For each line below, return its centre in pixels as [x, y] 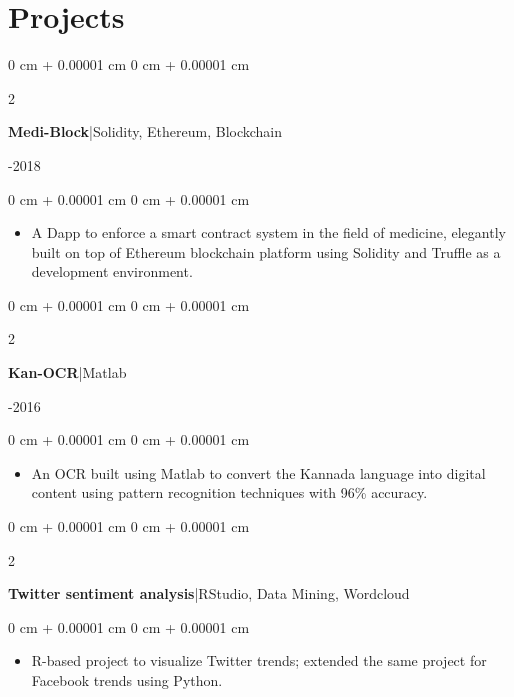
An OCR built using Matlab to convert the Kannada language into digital [258, 472]
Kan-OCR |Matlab [67, 372]
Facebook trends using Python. [127, 680]
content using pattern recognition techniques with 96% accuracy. [229, 492]
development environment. [112, 271]
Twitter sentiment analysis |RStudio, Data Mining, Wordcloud [209, 593]
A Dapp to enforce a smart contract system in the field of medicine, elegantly [268, 232]
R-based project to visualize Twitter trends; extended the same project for [259, 660]
